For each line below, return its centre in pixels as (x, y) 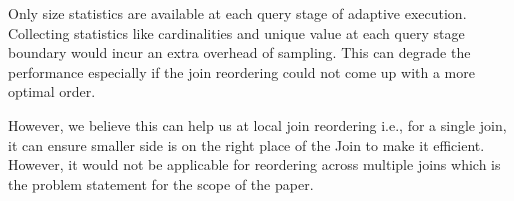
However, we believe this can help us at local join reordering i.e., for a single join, (257, 124)
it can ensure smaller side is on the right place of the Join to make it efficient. (246, 144)
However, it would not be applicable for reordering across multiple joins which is (254, 164)
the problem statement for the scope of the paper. (161, 183)
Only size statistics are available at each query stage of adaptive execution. (237, 13)
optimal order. (52, 91)
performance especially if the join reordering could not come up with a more (241, 71)
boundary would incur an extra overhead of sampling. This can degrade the (239, 52)
